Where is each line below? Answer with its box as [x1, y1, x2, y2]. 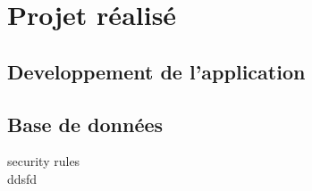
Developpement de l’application [7, 57, 306, 85]
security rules [7, 152, 80, 170]
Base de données [7, 110, 164, 137]
